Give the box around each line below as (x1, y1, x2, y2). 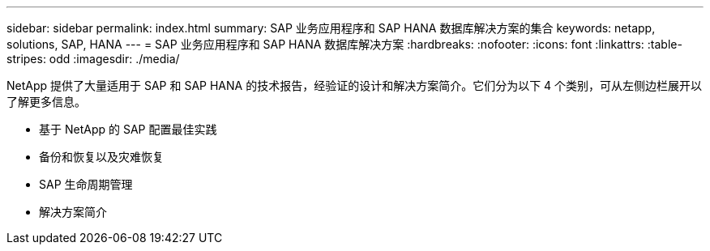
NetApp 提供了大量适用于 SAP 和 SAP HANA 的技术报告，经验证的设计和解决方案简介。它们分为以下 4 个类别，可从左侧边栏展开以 (6, 79, 703, 92)
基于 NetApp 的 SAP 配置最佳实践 (39, 122, 217, 136)
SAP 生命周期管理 (39, 177, 133, 191)
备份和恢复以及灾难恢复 (39, 150, 164, 164)
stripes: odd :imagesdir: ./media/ (6, 52, 180, 66)
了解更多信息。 (6, 95, 86, 108)
